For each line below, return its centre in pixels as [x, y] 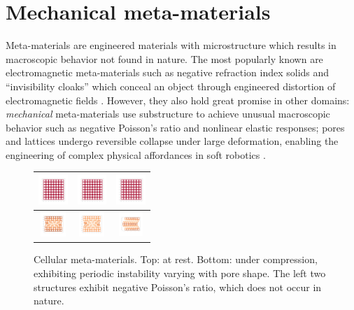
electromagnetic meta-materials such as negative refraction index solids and [168, 72]
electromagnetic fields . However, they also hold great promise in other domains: [178, 100]
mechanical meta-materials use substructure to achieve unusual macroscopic [168, 114]
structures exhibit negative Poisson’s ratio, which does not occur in [178, 287]
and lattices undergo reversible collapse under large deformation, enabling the [172, 141]
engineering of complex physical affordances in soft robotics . [136, 154]
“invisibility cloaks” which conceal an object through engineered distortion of [171, 86]
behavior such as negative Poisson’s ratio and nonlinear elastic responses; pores [175, 127]
